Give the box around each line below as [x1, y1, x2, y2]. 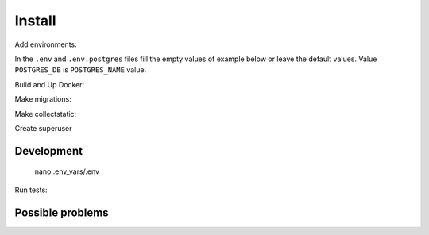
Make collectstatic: [14, 109, 77, 118]
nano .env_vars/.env [34, 167, 99, 176]
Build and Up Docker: [14, 79, 85, 89]
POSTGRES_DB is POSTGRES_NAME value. [14, 65, 147, 75]
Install [14, 12, 56, 29]
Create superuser [14, 123, 72, 133]
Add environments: [14, 40, 77, 49]
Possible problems [14, 206, 109, 219]
